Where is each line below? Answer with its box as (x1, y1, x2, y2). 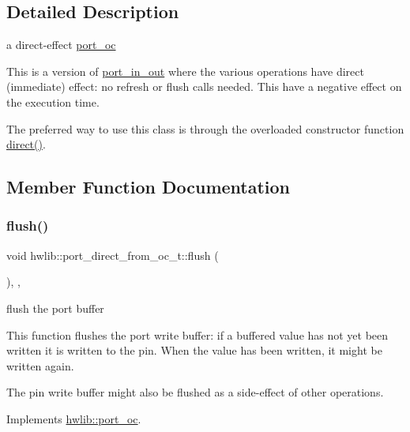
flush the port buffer (6, 299, 104, 316)
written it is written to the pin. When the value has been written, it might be (6, 342, 382, 359)
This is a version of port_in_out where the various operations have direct (6, 62, 364, 79)
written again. (6, 357, 74, 374)
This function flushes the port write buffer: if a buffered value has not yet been (6, 326, 389, 343)
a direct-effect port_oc (6, 36, 116, 53)
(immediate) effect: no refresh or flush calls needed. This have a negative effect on (6, 78, 402, 95)
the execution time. (6, 93, 100, 110)
